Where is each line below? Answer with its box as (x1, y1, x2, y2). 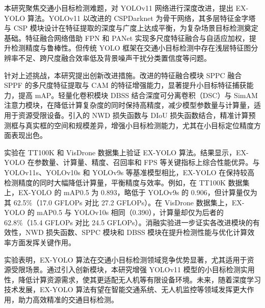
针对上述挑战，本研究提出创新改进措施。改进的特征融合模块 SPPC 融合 (4, 69, 242, 80)
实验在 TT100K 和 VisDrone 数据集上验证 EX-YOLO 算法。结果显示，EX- (4, 147, 249, 157)
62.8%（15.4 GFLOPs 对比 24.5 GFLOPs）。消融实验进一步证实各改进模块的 (4, 217, 253, 227)
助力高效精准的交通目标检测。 (18, 294, 118, 305)
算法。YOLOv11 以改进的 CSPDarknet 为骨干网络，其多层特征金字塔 (27, 12, 256, 23)
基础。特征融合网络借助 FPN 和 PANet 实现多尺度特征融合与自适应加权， (4, 32, 249, 43)
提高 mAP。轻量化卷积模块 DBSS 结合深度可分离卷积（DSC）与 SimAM (18, 89, 258, 100)
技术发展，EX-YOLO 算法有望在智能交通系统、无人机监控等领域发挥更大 (4, 284, 247, 295)
